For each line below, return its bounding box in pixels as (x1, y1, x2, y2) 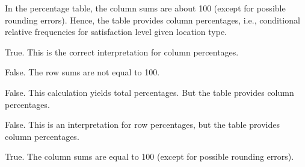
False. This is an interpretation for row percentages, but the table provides (5, 118, 280, 131)
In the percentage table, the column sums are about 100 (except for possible (5, 2, 286, 14)
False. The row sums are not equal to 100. (5, 66, 160, 78)
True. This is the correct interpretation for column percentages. (5, 45, 239, 58)
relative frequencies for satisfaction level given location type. (5, 25, 227, 38)
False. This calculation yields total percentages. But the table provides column (5, 86, 294, 98)
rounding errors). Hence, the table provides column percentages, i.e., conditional (5, 13, 300, 26)
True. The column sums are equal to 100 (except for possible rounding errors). (5, 150, 294, 163)
